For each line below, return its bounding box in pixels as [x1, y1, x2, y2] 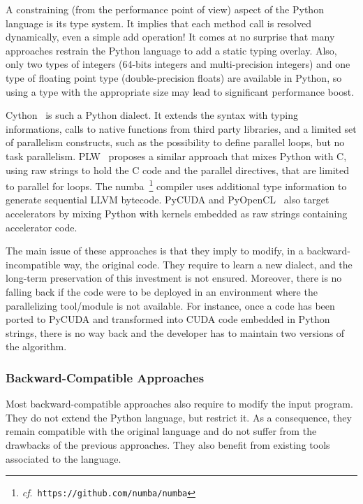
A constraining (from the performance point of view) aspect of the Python [6, 2, 324, 16]
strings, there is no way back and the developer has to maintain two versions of [6, 325, 345, 340]
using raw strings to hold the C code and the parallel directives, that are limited [6, 162, 350, 177]
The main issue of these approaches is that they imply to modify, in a [6, 243, 304, 258]
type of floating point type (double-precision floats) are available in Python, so [6, 70, 342, 85]
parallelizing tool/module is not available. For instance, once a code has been [6, 298, 335, 312]
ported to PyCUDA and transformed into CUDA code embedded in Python [6, 312, 330, 326]
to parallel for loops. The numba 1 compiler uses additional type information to [6, 177, 347, 193]
